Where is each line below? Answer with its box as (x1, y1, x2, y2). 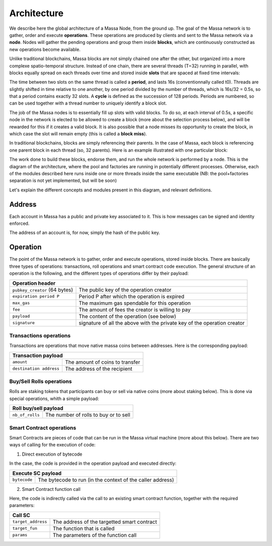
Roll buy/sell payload (12, 405, 63, 412)
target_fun (12, 526, 38, 531)
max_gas (12, 301, 30, 306)
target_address (12, 519, 47, 525)
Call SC (12, 512, 30, 519)
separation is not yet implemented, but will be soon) (9, 177, 117, 184)
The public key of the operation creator (79, 286, 172, 293)
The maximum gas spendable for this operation (79, 300, 191, 307)
